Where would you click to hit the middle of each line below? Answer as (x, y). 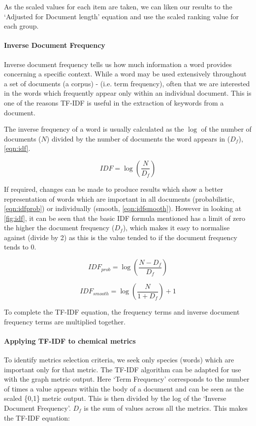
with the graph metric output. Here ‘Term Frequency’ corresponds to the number (127, 379)
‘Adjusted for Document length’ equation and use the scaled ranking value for (121, 16)
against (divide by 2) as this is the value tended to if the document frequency (121, 237)
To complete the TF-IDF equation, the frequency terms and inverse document (122, 312)
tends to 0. (20, 247)
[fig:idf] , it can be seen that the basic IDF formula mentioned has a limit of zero (125, 218)
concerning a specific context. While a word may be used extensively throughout (125, 74)
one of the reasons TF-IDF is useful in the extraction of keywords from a (114, 102)
